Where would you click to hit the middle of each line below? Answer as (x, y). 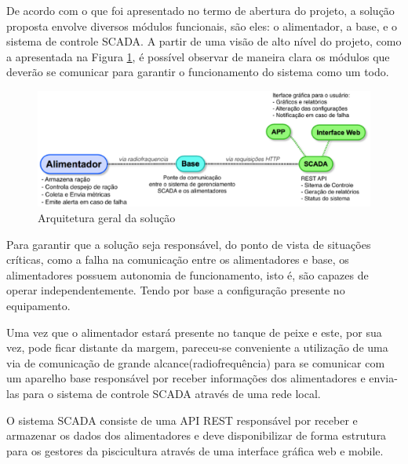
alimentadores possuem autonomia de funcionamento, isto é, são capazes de (188, 274)
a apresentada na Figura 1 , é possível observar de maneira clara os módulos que (198, 56)
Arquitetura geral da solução (107, 217)
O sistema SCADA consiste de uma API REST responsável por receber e (182, 420)
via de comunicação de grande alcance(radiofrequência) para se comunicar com (196, 362)
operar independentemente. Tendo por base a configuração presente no (176, 290)
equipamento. (38, 305)
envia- (383, 378)
